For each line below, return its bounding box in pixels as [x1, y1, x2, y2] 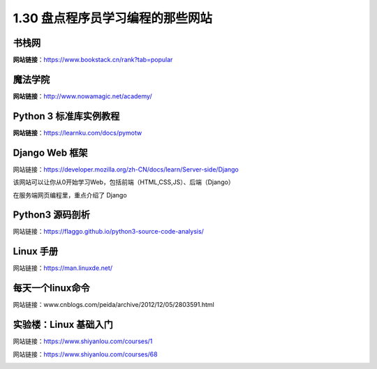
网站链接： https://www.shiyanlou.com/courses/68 [13, 349, 158, 359]
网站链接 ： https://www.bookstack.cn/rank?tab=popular [13, 56, 173, 64]
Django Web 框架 [13, 146, 88, 158]
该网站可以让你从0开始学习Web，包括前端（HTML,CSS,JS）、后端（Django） [13, 178, 235, 186]
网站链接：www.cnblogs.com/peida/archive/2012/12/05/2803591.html [13, 301, 214, 309]
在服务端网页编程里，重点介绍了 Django [13, 190, 127, 199]
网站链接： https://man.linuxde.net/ [13, 264, 113, 272]
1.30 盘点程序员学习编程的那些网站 [13, 10, 213, 26]
